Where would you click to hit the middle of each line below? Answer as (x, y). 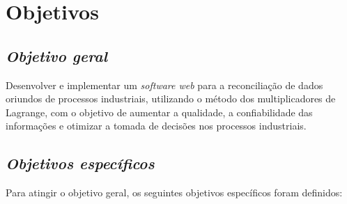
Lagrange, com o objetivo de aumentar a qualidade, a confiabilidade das (159, 112)
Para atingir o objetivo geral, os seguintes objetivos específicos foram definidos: (174, 193)
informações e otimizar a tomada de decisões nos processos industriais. (156, 126)
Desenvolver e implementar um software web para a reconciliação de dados (164, 85)
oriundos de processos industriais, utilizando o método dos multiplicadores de (171, 99)
